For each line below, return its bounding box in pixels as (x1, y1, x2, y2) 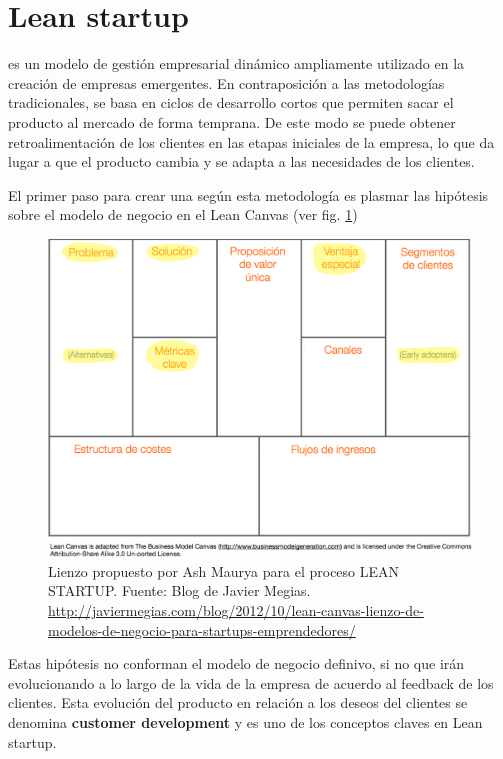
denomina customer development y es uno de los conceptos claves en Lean (8, 712, 483, 733)
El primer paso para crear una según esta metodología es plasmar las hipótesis (8, 184, 489, 205)
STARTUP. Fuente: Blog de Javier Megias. (48, 580, 311, 601)
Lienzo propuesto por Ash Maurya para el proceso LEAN (48, 560, 400, 581)
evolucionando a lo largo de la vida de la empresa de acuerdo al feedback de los (8, 672, 494, 693)
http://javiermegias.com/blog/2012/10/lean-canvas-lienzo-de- (48, 600, 424, 621)
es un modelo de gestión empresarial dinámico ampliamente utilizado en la (8, 53, 465, 74)
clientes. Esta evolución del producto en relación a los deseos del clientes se (8, 692, 468, 713)
